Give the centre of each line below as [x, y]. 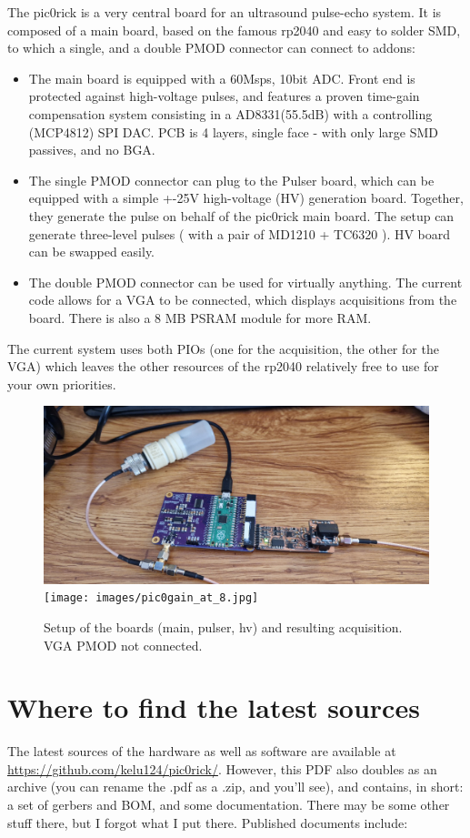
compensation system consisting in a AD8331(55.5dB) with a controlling [230, 113]
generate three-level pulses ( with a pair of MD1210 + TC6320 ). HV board [240, 233]
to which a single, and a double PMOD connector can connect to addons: [211, 48]
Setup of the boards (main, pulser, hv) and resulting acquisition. [223, 626]
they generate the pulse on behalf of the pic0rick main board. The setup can [241, 215]
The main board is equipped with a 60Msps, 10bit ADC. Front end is [222, 78]
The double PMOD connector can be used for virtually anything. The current [245, 282]
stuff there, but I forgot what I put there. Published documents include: [208, 822]
